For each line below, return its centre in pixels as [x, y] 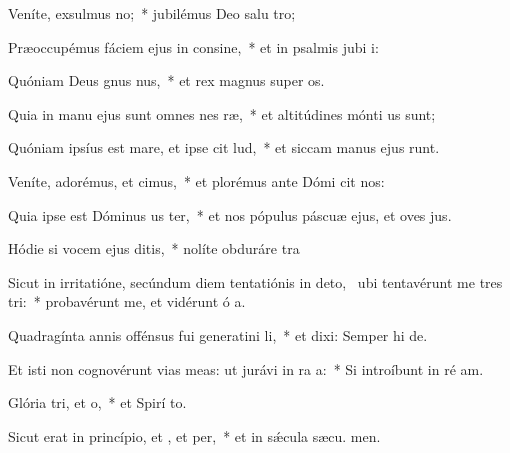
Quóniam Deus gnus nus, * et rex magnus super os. [166, 80]
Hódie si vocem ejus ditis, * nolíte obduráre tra [154, 248]
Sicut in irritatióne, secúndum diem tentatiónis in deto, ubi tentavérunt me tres [255, 281]
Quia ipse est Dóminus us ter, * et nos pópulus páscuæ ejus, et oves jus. [230, 214]
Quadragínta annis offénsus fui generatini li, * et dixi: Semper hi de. [218, 334]
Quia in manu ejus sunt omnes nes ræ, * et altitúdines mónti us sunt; [222, 113]
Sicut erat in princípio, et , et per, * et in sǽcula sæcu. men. [194, 435]
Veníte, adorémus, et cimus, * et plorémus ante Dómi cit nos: [196, 180]
